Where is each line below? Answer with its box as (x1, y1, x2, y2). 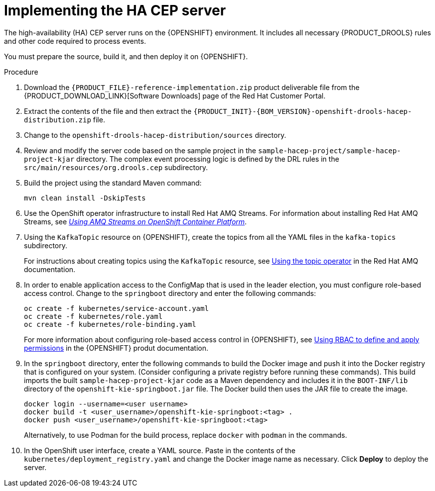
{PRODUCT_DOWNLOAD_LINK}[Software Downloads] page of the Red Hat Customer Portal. (24, 91, 326, 100)
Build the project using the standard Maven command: (24, 178, 202, 187)
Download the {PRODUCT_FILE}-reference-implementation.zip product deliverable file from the (24, 83, 360, 92)
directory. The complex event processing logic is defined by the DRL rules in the (76, 154, 339, 163)
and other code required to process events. (4, 36, 146, 45)
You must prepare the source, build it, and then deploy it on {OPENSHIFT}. (4, 52, 248, 61)
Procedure (4, 67, 38, 76)
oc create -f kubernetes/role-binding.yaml (24, 320, 196, 328)
